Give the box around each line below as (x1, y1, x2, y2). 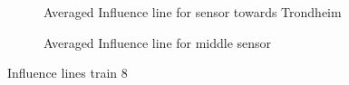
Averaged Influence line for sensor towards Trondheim (44, 3, 342, 21)
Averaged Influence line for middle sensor (44, 33, 272, 52)
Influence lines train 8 (7, 63, 128, 82)
